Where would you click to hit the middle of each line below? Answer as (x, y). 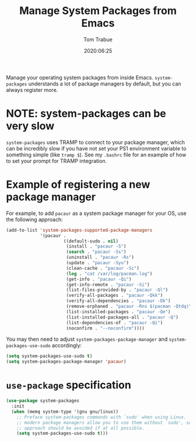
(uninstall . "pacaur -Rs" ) (100, 258)
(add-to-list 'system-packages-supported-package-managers (79, 230)
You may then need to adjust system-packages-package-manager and (87, 339)
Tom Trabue (98, 39)
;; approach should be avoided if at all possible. (80, 428)
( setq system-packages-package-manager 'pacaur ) (66, 362)
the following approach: (34, 219)
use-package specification (69, 385)
